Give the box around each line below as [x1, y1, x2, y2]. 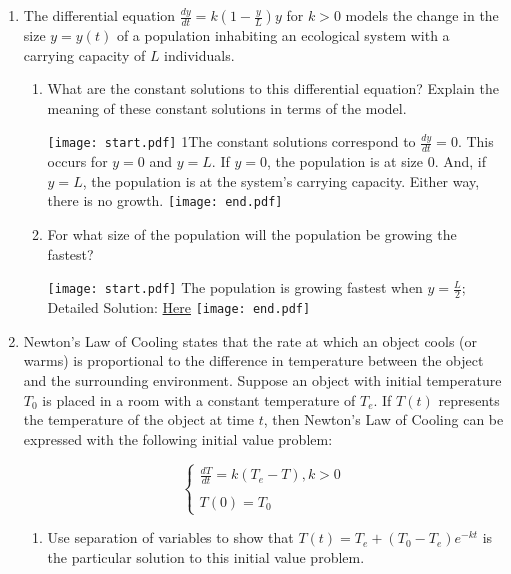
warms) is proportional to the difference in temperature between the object [23, 350, 484, 371]
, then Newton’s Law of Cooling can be [263, 409, 504, 430]
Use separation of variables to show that [47, 527, 294, 548]
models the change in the [345, 5, 499, 25]
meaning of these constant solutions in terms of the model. [47, 97, 407, 118]
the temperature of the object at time [23, 409, 255, 430]
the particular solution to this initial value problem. [47, 546, 365, 567]
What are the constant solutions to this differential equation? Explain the [47, 78, 499, 99]
